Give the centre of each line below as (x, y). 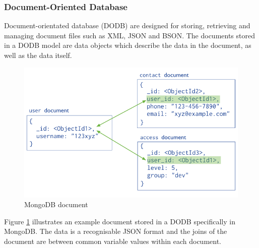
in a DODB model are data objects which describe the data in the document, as (128, 45)
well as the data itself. (38, 55)
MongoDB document (56, 204)
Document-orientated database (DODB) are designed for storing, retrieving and (127, 25)
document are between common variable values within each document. (113, 241)
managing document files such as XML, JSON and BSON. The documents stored (129, 35)
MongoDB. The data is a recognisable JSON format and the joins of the (116, 231)
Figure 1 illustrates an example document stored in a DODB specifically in (120, 221)
